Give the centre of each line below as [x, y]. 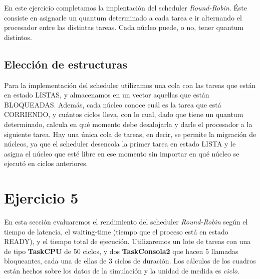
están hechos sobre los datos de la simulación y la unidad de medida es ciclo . [122, 271]
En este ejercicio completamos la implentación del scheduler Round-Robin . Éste [126, 7]
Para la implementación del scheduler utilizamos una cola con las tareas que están [130, 85]
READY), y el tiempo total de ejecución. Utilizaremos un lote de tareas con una [127, 241]
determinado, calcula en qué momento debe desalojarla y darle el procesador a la [128, 124]
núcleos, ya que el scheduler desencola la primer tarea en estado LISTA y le [120, 144]
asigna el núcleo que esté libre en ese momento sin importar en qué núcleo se [122, 153]
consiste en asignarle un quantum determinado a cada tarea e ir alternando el [123, 17]
